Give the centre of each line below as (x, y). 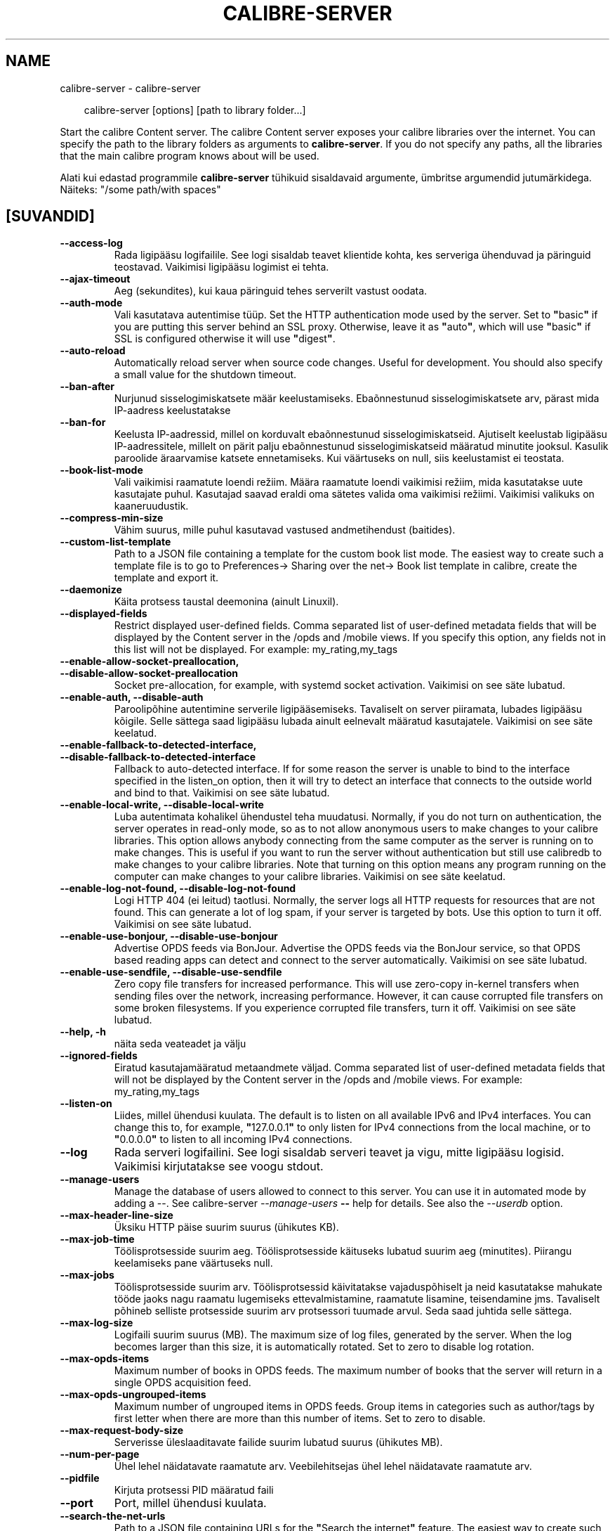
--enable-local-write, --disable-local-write (162, 805)
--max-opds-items (105, 1359)
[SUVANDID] (50, 217)
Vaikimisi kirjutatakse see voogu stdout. (219, 1167)
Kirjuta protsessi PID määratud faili (194, 1490)
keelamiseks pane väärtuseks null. (193, 1263)
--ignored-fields (99, 1056)
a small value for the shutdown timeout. (205, 375)
